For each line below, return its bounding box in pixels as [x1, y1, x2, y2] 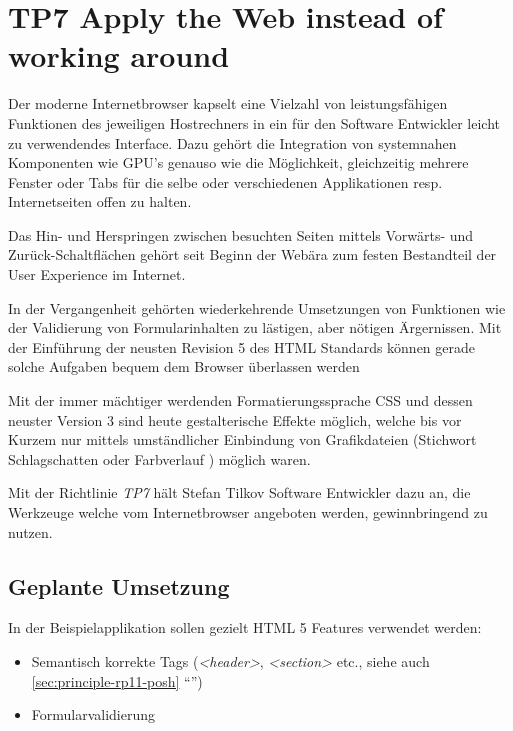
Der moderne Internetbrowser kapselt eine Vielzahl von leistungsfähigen [8, 93, 448, 114]
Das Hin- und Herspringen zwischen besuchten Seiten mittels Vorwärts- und [8, 224, 474, 245]
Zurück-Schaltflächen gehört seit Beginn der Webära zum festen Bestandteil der [8, 244, 497, 265]
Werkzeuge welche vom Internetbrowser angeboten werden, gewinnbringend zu [8, 502, 488, 522]
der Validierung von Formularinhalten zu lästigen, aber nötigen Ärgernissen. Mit [8, 317, 502, 338]
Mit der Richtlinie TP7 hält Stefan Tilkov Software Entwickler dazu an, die [8, 482, 471, 503]
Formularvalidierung [31, 704, 156, 725]
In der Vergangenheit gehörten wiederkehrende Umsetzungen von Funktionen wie [8, 297, 506, 318]
